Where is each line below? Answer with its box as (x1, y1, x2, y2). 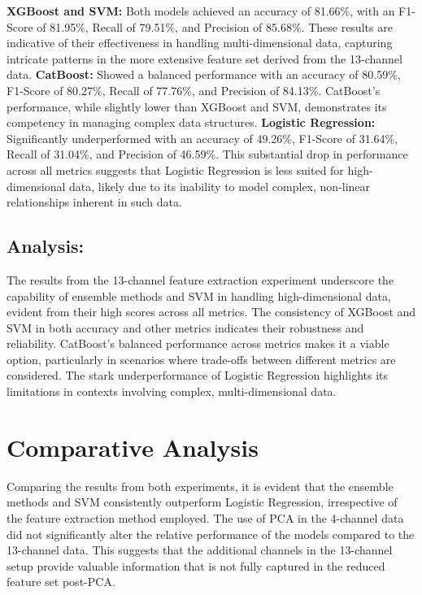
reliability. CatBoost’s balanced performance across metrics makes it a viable (7, 335, 389, 352)
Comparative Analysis (7, 430, 259, 463)
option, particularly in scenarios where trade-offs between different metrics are (7, 350, 396, 367)
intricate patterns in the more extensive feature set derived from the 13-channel (7, 50, 402, 67)
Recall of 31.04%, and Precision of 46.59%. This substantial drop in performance (7, 145, 408, 163)
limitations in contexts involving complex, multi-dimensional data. (7, 383, 337, 400)
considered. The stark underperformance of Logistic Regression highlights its (7, 367, 388, 384)
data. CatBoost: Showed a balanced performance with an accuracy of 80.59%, (7, 66, 401, 83)
